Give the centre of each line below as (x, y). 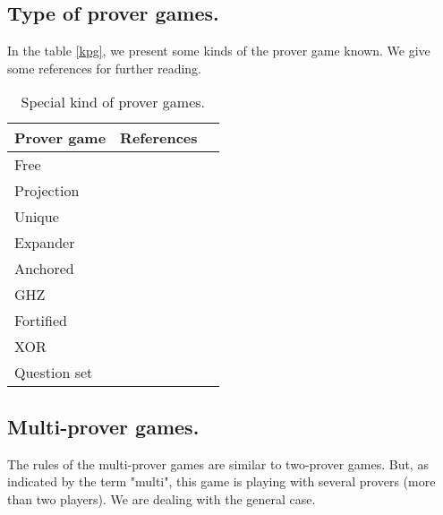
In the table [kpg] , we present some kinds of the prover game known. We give (219, 51)
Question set (54, 373)
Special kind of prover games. (113, 102)
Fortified (41, 321)
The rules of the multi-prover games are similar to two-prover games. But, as (218, 463)
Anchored (44, 269)
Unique (37, 217)
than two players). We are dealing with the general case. (162, 498)
